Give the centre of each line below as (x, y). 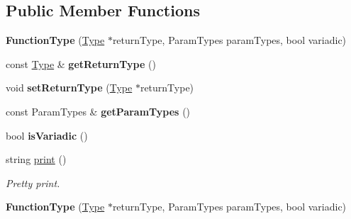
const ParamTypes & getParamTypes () (98, 111)
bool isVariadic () (47, 135)
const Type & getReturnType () (81, 63)
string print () (36, 159)
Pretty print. (33, 182)
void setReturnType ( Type (69, 88)
